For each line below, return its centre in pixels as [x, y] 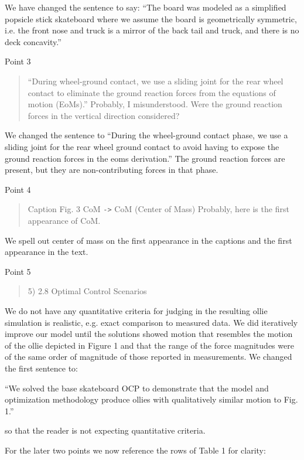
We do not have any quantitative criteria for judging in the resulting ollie [136, 310]
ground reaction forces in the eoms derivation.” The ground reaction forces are [145, 158]
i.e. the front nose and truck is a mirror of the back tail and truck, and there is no [152, 30]
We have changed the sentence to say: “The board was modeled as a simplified [146, 7]
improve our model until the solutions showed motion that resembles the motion [149, 334]
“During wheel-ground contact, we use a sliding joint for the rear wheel [156, 81]
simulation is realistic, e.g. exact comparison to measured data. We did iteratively [151, 322]
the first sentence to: [42, 368]
